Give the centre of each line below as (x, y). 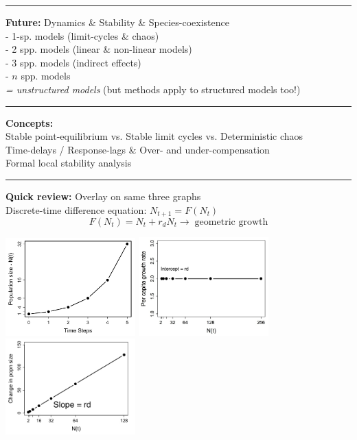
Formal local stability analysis (69, 163)
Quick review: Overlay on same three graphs (103, 196)
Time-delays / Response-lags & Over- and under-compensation (138, 149)
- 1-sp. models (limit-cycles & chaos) (82, 35)
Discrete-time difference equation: (76, 209)
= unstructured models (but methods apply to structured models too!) (153, 89)
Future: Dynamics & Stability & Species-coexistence (117, 22)
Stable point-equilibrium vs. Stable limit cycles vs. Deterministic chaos (154, 136)
